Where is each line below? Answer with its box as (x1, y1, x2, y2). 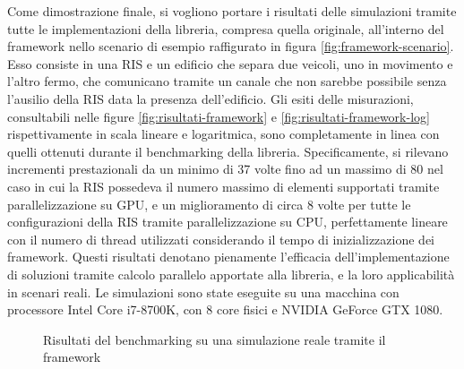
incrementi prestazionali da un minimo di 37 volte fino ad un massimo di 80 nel (7, 159, 443, 178)
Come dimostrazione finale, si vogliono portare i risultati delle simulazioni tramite (7, 2, 457, 20)
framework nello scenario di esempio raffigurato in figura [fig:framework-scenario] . (7, 37, 454, 56)
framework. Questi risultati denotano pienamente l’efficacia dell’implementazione (7, 247, 450, 266)
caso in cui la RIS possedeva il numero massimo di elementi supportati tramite (7, 176, 440, 195)
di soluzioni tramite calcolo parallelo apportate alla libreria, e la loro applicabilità (7, 264, 455, 283)
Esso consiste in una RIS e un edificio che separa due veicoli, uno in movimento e (7, 54, 453, 73)
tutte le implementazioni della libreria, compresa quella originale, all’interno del (7, 19, 444, 38)
